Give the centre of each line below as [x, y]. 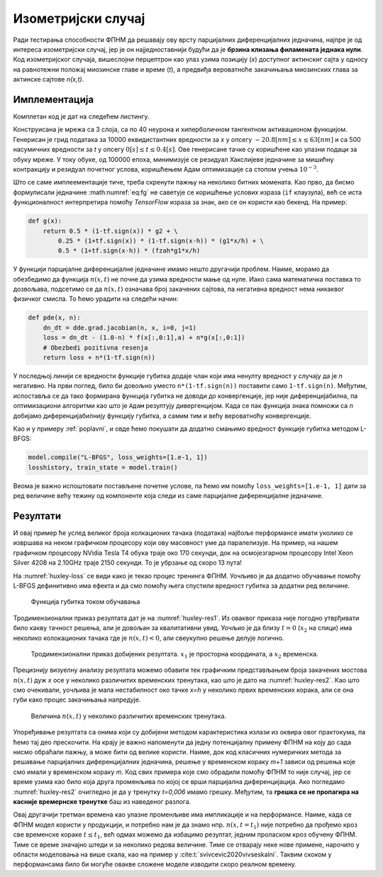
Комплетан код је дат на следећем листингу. [81, 116]
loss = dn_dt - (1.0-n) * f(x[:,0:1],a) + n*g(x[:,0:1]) [144, 338]
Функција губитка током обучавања [85, 602]
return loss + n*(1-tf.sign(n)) [99, 357]
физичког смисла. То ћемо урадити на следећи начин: [96, 299]
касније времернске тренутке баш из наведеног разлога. [102, 801]
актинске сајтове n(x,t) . [49, 79]
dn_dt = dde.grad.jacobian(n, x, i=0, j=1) [120, 327]
